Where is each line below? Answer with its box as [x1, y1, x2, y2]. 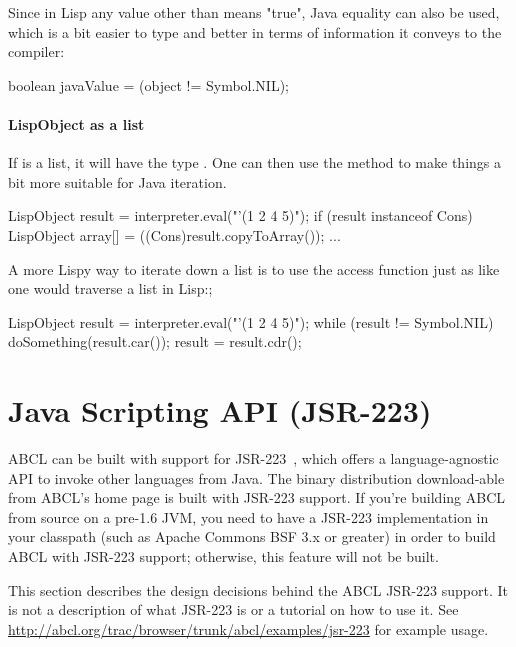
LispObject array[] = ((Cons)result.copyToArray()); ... [8, 224, 341, 245]
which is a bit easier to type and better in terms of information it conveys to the [8, 21, 502, 42]
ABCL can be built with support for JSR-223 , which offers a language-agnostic [8, 448, 499, 469]
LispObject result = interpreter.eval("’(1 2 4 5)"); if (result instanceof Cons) [8, 205, 473, 226]
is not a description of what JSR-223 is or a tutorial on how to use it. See [8, 599, 459, 620]
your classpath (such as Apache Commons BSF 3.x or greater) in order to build [8, 526, 496, 547]
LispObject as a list [8, 113, 145, 134]
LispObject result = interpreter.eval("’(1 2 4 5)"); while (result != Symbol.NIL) [8, 311, 494, 332]
